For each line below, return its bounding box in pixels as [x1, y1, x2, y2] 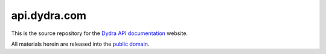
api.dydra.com [11, 9, 87, 22]
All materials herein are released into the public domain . [11, 40, 150, 47]
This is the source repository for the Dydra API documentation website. [11, 30, 188, 37]
